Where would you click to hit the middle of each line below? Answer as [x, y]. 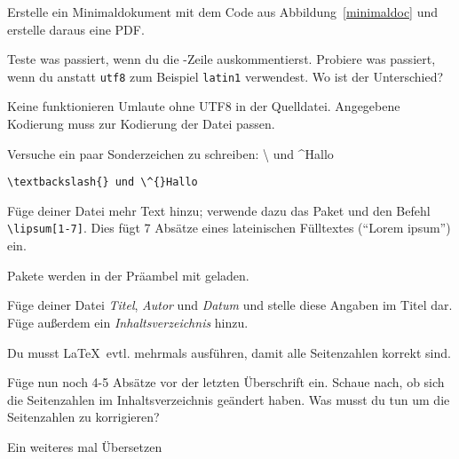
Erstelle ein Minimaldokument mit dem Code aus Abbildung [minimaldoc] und [223, 12]
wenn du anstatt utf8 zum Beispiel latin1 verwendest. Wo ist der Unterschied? [226, 76]
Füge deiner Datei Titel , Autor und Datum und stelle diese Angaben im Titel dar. [230, 305]
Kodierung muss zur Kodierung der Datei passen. [141, 124]
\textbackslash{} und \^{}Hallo [103, 182]
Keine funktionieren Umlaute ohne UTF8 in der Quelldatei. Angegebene [204, 106]
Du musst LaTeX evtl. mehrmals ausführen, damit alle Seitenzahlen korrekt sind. [229, 352]
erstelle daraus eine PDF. [76, 29]
